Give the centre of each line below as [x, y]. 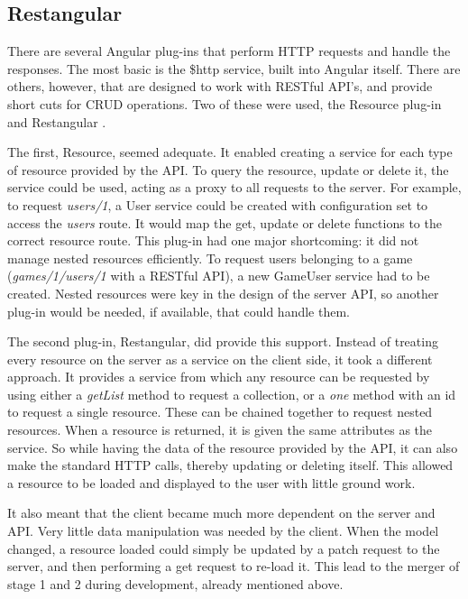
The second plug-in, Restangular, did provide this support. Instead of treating [223, 341]
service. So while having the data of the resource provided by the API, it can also [233, 447]
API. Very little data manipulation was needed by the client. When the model [223, 531]
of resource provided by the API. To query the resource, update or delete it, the [228, 169]
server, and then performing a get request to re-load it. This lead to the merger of [234, 566]
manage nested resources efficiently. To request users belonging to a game [210, 258]
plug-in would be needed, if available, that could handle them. [179, 311]
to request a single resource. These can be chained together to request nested [220, 412]
